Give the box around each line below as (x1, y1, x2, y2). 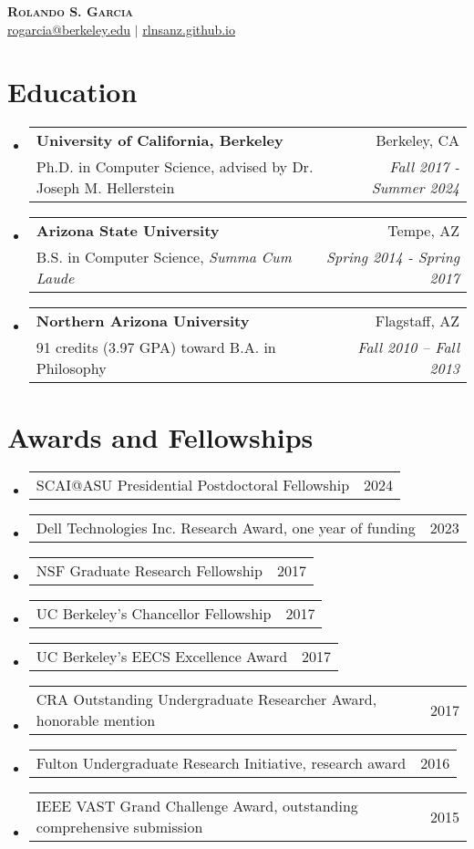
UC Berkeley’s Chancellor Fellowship (36, 603, 272, 625)
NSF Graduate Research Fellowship (36, 560, 263, 582)
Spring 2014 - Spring (326, 246, 459, 268)
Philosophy (36, 357, 107, 379)
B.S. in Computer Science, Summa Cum (36, 246, 292, 268)
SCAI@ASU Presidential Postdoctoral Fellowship (36, 474, 350, 496)
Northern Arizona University (36, 310, 250, 332)
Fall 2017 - (389, 156, 459, 178)
